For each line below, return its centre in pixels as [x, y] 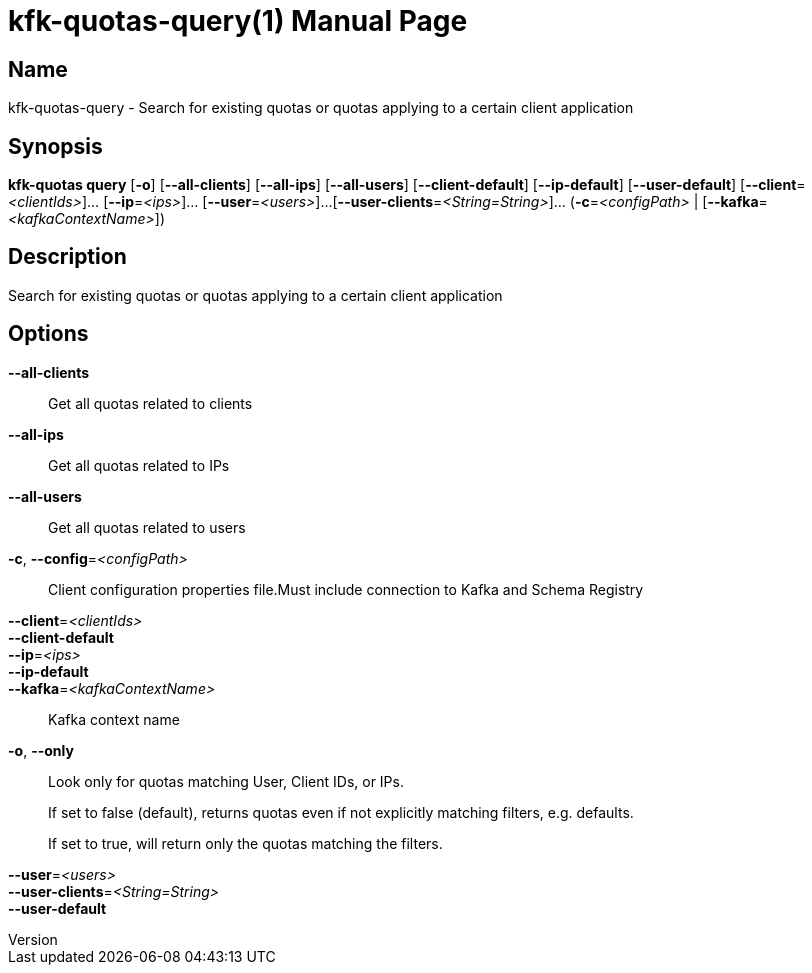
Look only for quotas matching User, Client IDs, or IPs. [226, 781]
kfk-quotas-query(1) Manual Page [238, 21]
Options [48, 334]
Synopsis [55, 146]
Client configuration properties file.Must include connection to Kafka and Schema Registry [346, 589]
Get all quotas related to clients [150, 403]
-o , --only [41, 750]
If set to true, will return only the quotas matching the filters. [245, 843]
